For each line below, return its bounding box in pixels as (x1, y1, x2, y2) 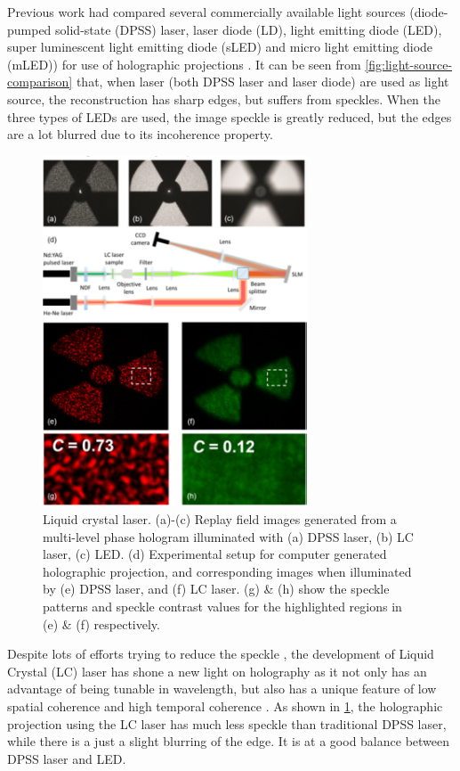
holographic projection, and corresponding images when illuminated (43, 562, 412, 580)
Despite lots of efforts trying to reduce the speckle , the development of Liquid (7, 644, 434, 663)
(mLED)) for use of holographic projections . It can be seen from (7, 54, 361, 73)
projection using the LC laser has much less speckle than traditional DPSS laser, (7, 714, 447, 733)
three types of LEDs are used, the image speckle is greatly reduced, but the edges (7, 107, 452, 126)
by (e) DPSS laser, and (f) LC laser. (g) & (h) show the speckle (43, 579, 390, 598)
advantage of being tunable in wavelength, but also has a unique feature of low (7, 679, 437, 698)
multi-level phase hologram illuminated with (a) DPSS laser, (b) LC (43, 527, 414, 545)
